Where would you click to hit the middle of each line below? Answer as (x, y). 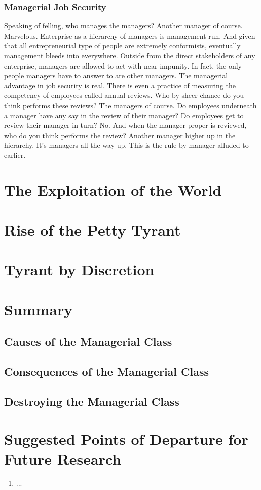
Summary (39, 309)
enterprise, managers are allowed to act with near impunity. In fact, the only (123, 65)
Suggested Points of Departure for (126, 438)
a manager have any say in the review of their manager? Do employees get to (124, 115)
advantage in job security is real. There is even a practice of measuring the (120, 85)
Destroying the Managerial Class (92, 401)
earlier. (15, 155)
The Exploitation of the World (113, 190)
